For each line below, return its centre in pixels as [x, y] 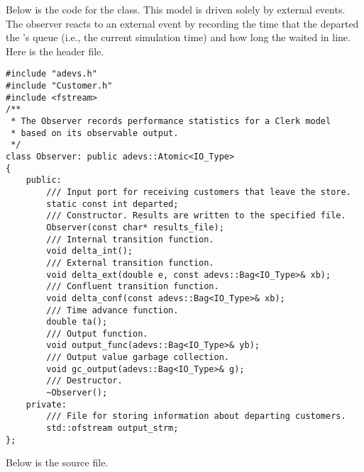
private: [46, 404]
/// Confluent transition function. [133, 287]
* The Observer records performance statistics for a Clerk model [171, 121]
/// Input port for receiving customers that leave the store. [199, 192]
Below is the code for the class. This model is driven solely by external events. [176, 9]
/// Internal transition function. [130, 239]
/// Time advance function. [112, 310]
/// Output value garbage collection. [138, 358]
